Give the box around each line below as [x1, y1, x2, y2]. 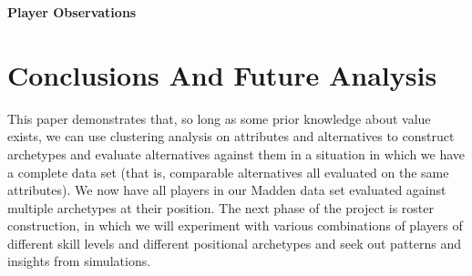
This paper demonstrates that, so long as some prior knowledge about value [7, 108, 431, 128]
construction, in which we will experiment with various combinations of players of [7, 216, 463, 235]
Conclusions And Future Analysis [7, 56, 437, 93]
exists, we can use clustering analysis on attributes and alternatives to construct [7, 127, 455, 146]
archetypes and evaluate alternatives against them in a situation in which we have [7, 144, 466, 163]
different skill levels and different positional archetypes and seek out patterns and [7, 233, 462, 252]
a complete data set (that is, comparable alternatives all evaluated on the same [7, 162, 449, 181]
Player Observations [7, 3, 137, 21]
